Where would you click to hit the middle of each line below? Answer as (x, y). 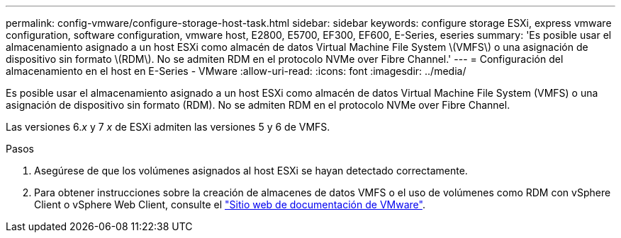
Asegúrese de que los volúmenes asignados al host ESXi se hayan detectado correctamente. (251, 171)
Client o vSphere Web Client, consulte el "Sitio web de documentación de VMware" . (230, 204)
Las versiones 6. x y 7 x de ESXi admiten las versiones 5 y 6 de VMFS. (168, 127)
